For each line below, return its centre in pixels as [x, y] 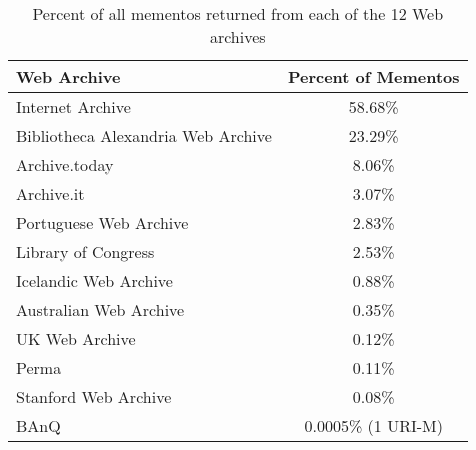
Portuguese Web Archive [102, 222]
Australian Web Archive [100, 309]
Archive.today [65, 164]
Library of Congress [85, 251]
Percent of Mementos [373, 76]
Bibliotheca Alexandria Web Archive [144, 135]
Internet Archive [73, 106]
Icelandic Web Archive [94, 280]
